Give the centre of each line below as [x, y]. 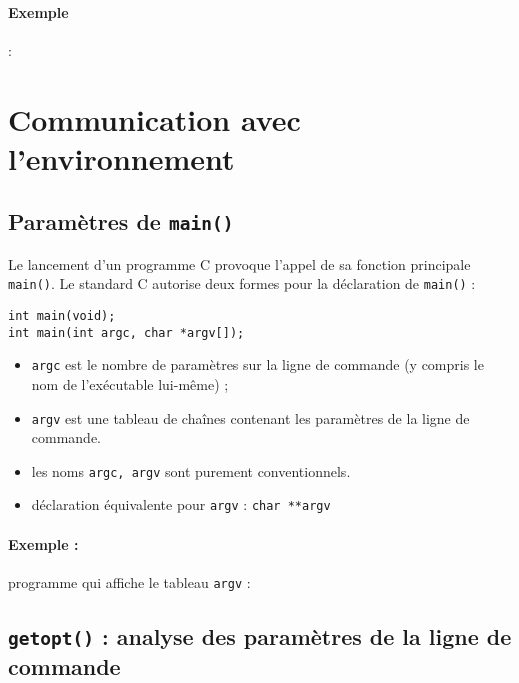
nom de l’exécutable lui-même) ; [130, 383]
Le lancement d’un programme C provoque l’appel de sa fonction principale [239, 263]
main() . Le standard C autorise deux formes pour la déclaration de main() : [242, 283]
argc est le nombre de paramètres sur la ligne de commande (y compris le [257, 364]
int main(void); [62, 315]
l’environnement [121, 157]
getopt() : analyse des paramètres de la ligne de [260, 635]
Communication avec [154, 118]
